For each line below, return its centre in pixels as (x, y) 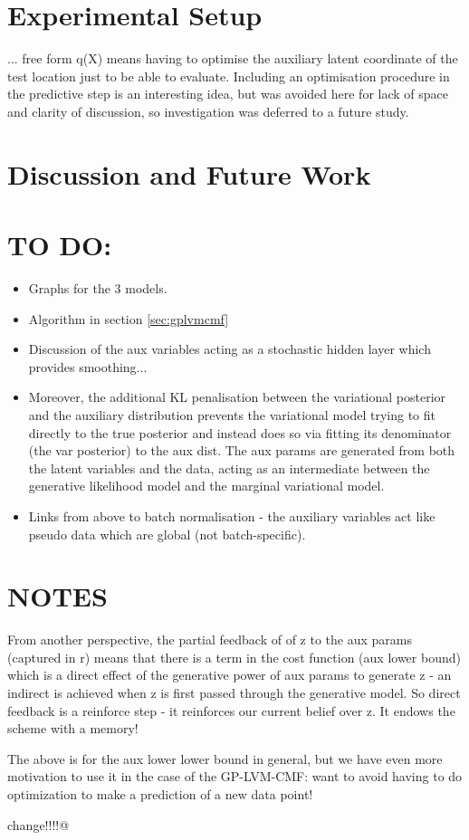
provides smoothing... (88, 366)
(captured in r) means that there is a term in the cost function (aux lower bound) (234, 657)
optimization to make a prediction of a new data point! (160, 794)
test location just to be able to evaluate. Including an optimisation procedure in (229, 76)
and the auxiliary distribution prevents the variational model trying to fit (232, 414)
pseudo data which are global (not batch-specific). (167, 534)
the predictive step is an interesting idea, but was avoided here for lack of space (228, 94)
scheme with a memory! (73, 728)
